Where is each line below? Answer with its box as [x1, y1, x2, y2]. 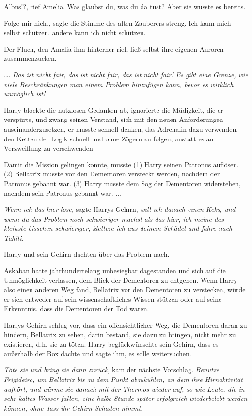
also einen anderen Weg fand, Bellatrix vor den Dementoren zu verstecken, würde [4, 284, 246, 295]
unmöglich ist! [4, 88, 46, 99]
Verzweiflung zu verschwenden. [4, 143, 95, 153]
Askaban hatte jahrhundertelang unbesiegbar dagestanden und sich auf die [4, 265, 226, 276]
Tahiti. [4, 232, 24, 243]
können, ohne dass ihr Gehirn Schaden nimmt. [4, 402, 143, 413]
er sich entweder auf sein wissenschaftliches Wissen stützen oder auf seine [4, 294, 222, 304]
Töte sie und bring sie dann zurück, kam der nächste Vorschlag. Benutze [4, 364, 220, 375]
